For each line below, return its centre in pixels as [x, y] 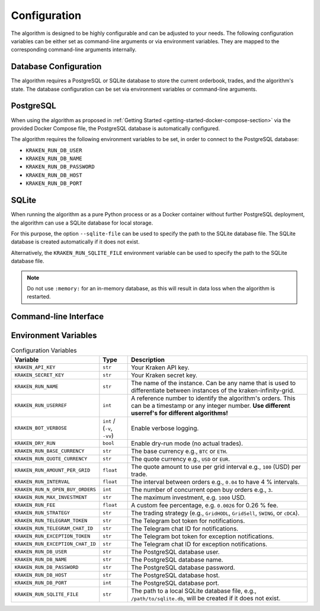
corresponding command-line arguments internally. [73, 50]
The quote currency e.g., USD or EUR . [180, 459]
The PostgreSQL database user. [175, 552]
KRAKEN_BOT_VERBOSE [41, 428]
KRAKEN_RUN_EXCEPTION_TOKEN [52, 536]
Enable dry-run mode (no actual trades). [187, 443]
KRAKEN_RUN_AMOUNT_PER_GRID [52, 470]
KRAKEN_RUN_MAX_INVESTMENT [51, 498]
